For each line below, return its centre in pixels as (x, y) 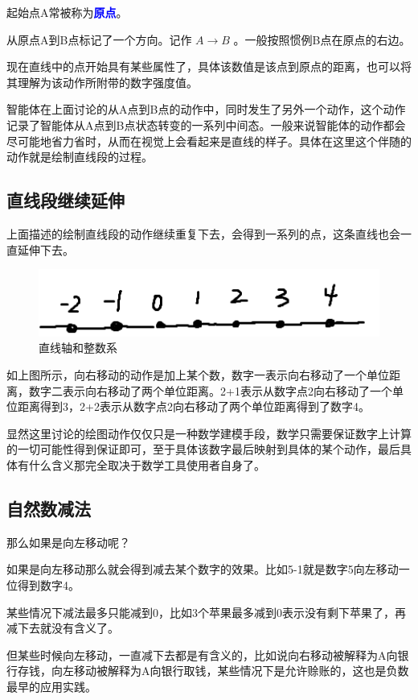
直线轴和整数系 (78, 348)
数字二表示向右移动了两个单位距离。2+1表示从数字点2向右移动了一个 (210, 390)
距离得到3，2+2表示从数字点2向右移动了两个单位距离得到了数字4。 (193, 406)
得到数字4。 (48, 584)
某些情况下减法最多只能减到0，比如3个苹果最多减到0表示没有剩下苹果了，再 (206, 612)
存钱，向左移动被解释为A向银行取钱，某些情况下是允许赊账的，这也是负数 (213, 671)
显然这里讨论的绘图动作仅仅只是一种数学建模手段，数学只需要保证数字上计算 (209, 433)
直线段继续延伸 (66, 200)
